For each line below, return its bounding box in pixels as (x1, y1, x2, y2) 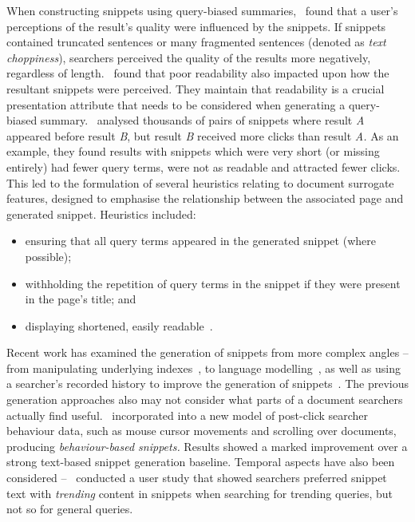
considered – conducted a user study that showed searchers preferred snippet (6, 469, 387, 486)
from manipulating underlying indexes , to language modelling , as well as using (6, 359, 401, 376)
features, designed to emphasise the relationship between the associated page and (6, 190, 404, 207)
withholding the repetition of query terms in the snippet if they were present (25, 275, 401, 291)
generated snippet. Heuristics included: (6, 205, 196, 222)
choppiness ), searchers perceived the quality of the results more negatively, (6, 49, 371, 65)
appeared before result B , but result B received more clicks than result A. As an (6, 127, 399, 144)
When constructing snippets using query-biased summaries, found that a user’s (6, 2, 398, 18)
